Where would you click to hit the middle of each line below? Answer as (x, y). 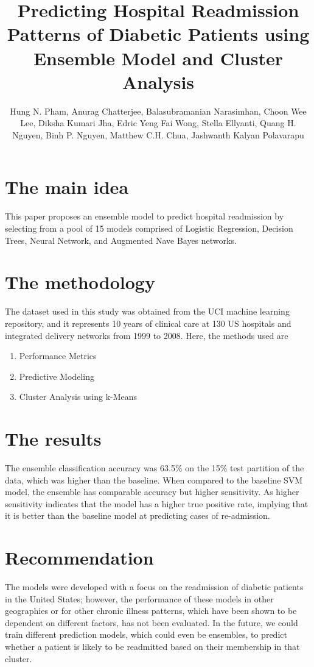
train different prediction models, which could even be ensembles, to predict (146, 634)
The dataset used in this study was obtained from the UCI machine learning (147, 311)
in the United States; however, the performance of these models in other (139, 598)
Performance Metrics (58, 356)
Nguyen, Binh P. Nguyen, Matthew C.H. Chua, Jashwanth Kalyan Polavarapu (158, 134)
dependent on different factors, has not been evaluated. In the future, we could (152, 622)
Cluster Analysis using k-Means (78, 397)
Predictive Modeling (57, 376)
